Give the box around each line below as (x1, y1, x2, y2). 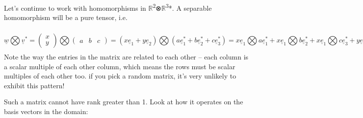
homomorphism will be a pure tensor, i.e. (4, 12, 128, 22)
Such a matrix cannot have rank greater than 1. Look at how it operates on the (4, 97, 243, 107)
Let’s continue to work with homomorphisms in (4, 2, 146, 13)
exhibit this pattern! (4, 80, 65, 90)
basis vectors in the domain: (4, 106, 88, 116)
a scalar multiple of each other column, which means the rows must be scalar (4, 61, 235, 71)
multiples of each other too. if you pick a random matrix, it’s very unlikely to (4, 71, 236, 81)
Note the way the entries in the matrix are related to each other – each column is (4, 52, 249, 62)
